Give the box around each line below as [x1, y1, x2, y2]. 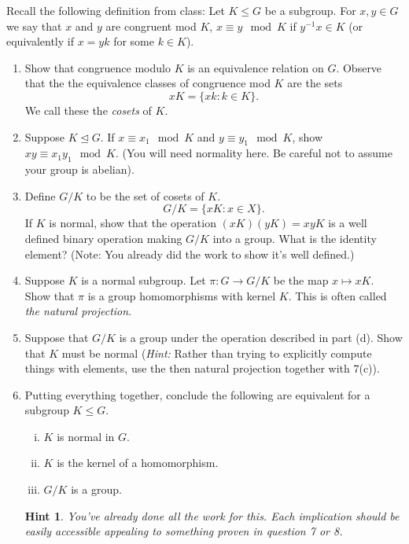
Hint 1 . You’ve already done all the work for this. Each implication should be [24, 507, 400, 524]
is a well [328, 215, 367, 231]
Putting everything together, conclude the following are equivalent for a [24, 386, 370, 402]
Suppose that [24, 329, 89, 345]
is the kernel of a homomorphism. [57, 454, 219, 471]
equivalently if [6, 33, 74, 50]
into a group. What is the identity [212, 230, 377, 246]
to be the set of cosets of [86, 187, 204, 204]
